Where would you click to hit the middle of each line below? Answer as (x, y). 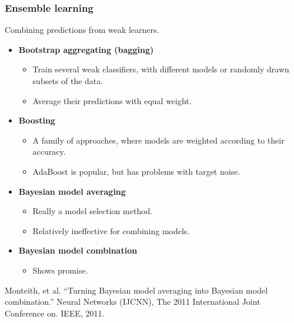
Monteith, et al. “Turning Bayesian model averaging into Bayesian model (136, 290)
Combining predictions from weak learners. (82, 30)
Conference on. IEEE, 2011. (55, 313)
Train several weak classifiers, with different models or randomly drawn (161, 69)
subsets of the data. (68, 81)
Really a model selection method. (93, 211)
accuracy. (49, 151)
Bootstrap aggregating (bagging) (86, 49)
